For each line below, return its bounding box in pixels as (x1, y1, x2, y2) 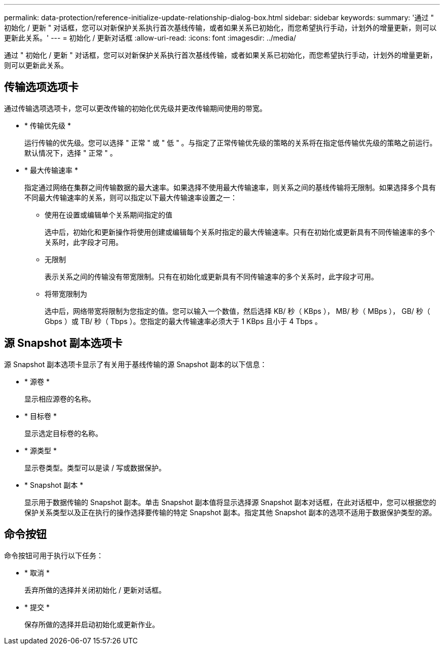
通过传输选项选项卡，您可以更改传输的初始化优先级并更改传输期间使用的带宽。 (4, 103, 267, 113)
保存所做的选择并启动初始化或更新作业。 (24, 620, 159, 629)
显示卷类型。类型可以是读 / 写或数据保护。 (24, 463, 166, 472)
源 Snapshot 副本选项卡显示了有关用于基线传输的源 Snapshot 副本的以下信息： (4, 359, 267, 369)
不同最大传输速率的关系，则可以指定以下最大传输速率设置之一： (24, 193, 237, 202)
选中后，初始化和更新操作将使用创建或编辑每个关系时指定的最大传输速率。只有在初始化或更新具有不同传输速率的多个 (45, 227, 435, 236)
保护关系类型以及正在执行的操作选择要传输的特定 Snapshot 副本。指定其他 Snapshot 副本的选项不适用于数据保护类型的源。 (24, 508, 436, 517)
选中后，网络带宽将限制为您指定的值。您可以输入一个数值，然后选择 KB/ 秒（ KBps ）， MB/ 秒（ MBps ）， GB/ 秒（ (45, 306, 430, 315)
